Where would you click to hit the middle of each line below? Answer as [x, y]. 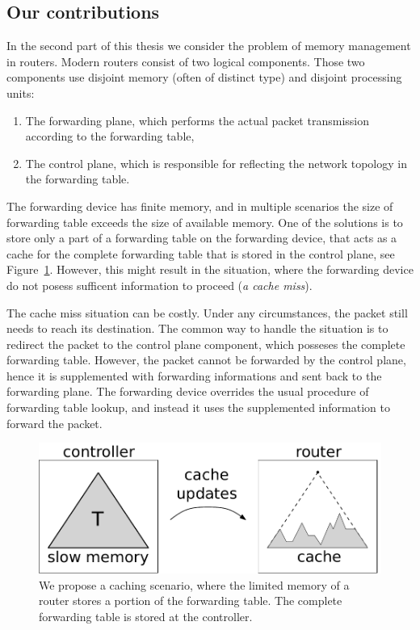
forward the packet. [55, 423]
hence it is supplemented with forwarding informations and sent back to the [194, 375]
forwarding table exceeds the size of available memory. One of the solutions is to [205, 222]
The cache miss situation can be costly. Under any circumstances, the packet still [207, 312]
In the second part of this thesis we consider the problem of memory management [209, 46]
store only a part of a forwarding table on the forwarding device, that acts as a [202, 238]
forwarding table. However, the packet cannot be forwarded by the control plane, [206, 360]
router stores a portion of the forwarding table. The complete [191, 601]
